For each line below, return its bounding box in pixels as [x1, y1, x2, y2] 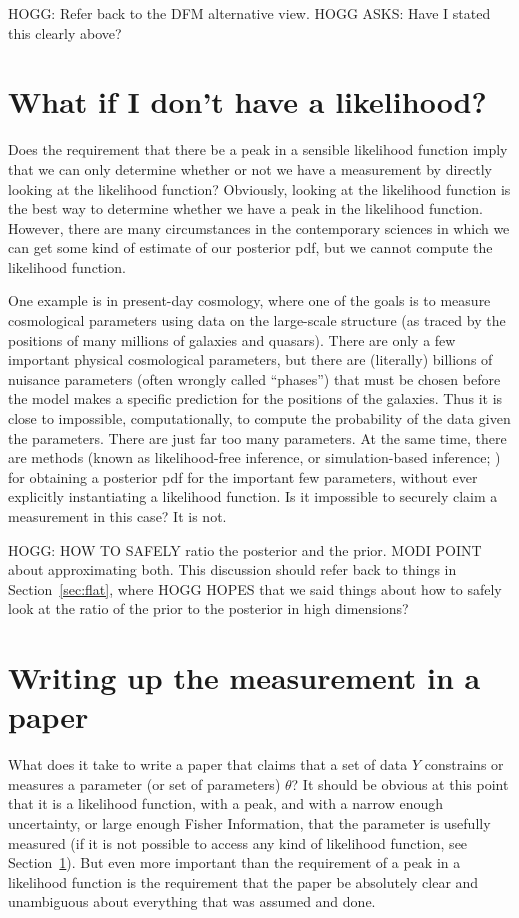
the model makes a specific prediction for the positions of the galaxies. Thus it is [8, 388, 503, 409]
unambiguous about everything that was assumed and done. [8, 891, 376, 912]
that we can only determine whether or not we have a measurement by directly [8, 158, 492, 179]
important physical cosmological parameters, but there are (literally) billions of [8, 349, 493, 370]
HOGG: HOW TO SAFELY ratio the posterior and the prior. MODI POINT [8, 539, 482, 560]
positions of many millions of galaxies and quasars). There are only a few [8, 329, 456, 350]
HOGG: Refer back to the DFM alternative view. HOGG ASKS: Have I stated [8, 3, 491, 23]
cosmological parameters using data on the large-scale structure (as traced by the [8, 310, 506, 331]
